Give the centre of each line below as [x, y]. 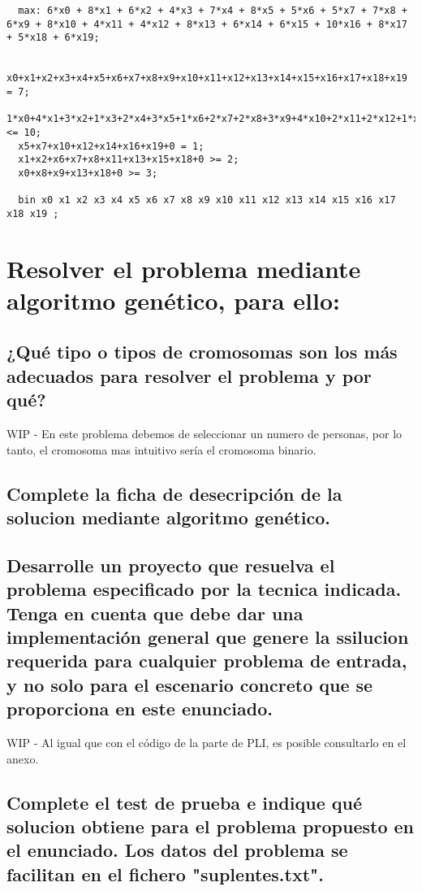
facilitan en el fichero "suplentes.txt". [165, 874]
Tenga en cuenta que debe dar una [155, 613]
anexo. [23, 758]
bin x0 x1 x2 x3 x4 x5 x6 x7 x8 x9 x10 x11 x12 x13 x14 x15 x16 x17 [207, 200]
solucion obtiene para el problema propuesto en [210, 826]
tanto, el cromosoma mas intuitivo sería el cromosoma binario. [161, 449]
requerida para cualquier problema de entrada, [207, 661]
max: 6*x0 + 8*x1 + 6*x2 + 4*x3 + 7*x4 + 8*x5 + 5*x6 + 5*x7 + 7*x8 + [213, 11]
